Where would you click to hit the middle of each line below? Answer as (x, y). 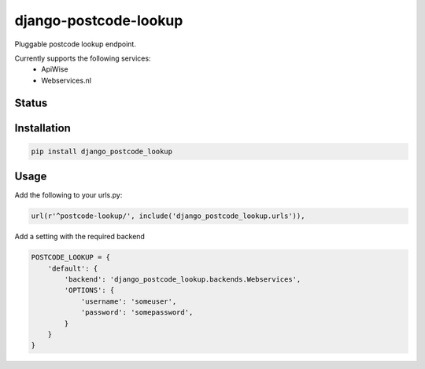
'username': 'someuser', (129, 301)
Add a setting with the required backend (80, 237)
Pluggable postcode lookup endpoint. (76, 44)
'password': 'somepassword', (137, 312)
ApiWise (55, 69)
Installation (42, 128)
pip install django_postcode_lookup (102, 151)
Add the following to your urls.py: (68, 195)
